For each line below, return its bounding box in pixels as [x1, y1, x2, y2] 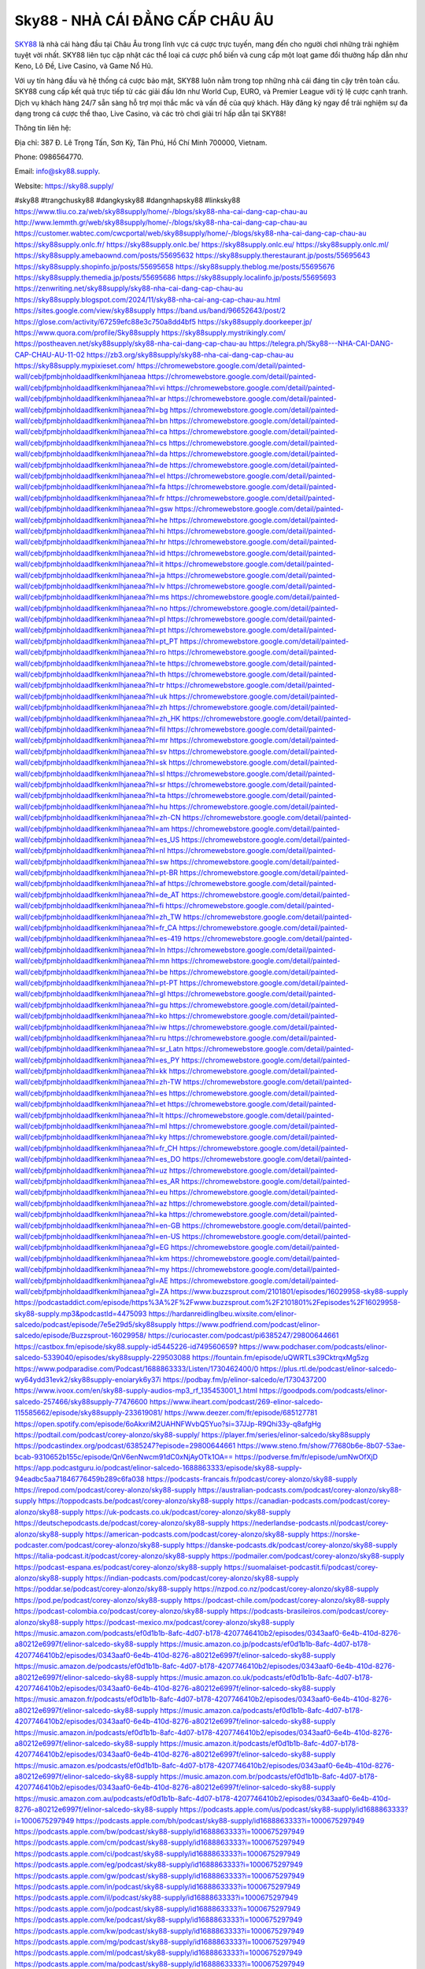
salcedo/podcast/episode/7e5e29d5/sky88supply [14, 1320, 177, 1329]
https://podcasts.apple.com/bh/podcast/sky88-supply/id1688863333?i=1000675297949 [76, 1815, 365, 1825]
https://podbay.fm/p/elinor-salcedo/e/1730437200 [162, 1375, 327, 1385]
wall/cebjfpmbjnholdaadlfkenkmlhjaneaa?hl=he [14, 515, 168, 525]
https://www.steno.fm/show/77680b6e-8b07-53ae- [237, 1441, 406, 1451]
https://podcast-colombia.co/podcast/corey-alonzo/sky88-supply [14, 1607, 229, 1616]
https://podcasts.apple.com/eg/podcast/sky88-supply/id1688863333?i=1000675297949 [14, 1860, 303, 1870]
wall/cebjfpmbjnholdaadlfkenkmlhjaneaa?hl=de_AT [14, 890, 180, 899]
